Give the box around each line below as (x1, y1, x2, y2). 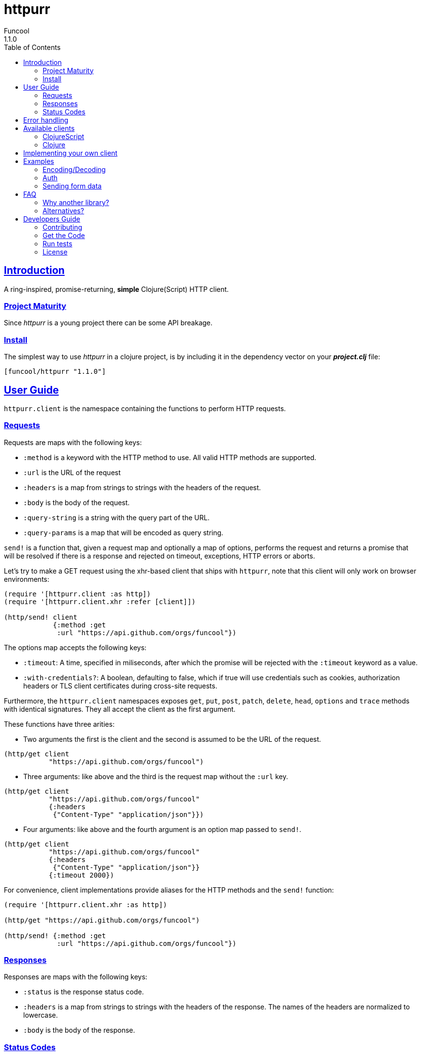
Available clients (23, 124, 75, 132)
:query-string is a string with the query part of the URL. (23, 513, 210, 522)
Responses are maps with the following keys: (4, 973, 148, 981)
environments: (4, 575, 49, 583)
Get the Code (43, 231, 85, 240)
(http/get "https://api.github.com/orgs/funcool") (4, 916, 200, 924)
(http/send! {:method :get (4, 931, 106, 940)
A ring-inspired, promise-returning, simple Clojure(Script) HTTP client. (4, 285, 229, 293)
